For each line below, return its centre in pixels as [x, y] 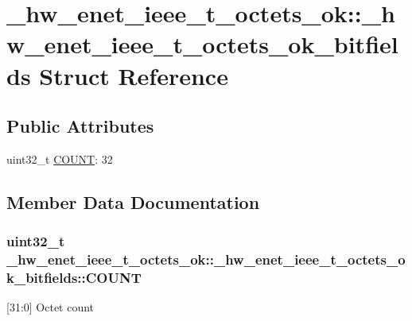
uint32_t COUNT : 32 [60, 159]
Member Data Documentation [133, 201]
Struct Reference [134, 75]
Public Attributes [80, 126]
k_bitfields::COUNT [74, 278]
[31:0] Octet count [51, 307]
